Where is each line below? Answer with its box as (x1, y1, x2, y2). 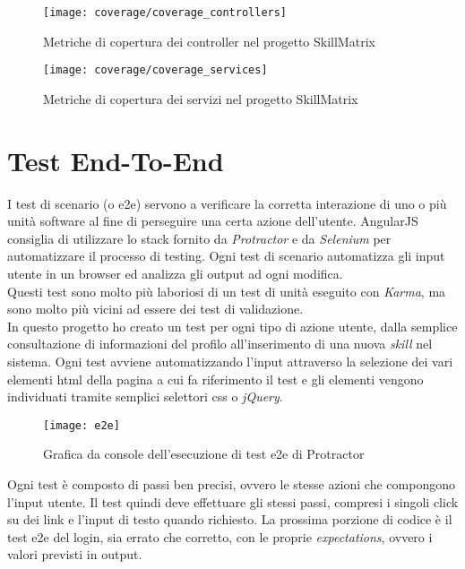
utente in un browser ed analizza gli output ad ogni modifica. (7, 264, 343, 282)
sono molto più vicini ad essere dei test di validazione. (7, 299, 304, 318)
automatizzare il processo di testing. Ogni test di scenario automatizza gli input (7, 246, 445, 265)
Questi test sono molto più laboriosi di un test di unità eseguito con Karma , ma (7, 281, 446, 300)
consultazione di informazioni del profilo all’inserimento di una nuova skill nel (7, 334, 433, 353)
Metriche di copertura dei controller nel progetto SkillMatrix (43, 31, 375, 50)
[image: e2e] (43, 418, 120, 432)
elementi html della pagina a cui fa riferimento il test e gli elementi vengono (7, 369, 424, 388)
